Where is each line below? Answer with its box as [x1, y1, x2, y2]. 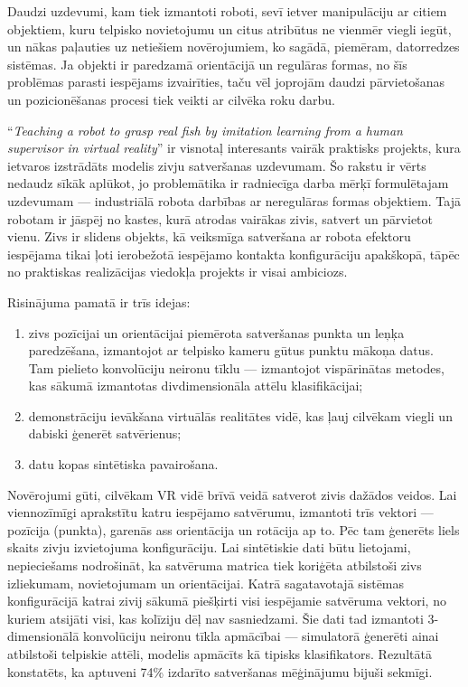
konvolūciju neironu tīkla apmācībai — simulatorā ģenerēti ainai [83, 626, 439, 645]
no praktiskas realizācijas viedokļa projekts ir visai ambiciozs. [7, 262, 348, 281]
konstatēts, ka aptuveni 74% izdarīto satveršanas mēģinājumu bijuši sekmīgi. [7, 662, 433, 681]
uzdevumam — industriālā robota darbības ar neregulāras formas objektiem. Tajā [7, 191, 461, 210]
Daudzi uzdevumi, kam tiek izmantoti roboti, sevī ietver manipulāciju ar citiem [7, 2, 447, 20]
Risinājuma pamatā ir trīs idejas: [7, 292, 191, 311]
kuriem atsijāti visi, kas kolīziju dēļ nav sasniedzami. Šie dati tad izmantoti [7, 608, 424, 627]
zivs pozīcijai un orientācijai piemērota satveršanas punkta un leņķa [28, 323, 405, 342]
